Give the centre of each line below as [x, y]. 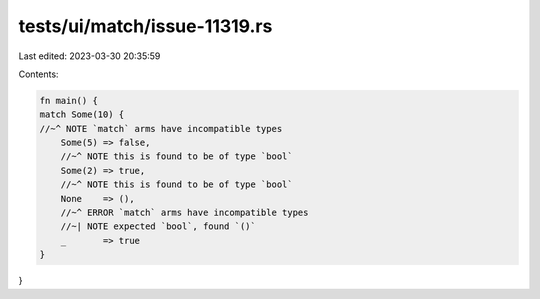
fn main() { [69, 100]
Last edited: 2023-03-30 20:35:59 [89, 56]
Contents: [38, 74]
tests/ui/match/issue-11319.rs [145, 26]
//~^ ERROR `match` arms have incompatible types [184, 213]
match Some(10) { [82, 114]
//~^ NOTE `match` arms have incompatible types [161, 128]
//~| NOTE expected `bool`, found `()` [158, 226]
